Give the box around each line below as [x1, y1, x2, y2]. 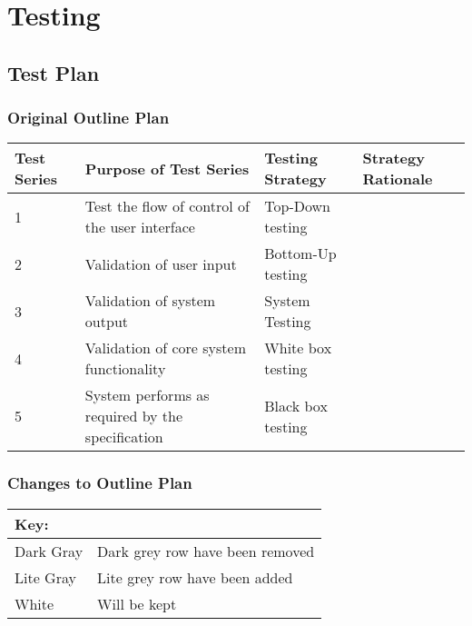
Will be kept [97, 592, 177, 614]
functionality [84, 358, 166, 380]
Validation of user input [84, 253, 237, 274]
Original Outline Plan [7, 106, 170, 129]
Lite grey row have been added [97, 566, 293, 588]
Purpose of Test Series [84, 157, 250, 179]
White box [264, 337, 332, 359]
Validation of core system [84, 337, 246, 359]
